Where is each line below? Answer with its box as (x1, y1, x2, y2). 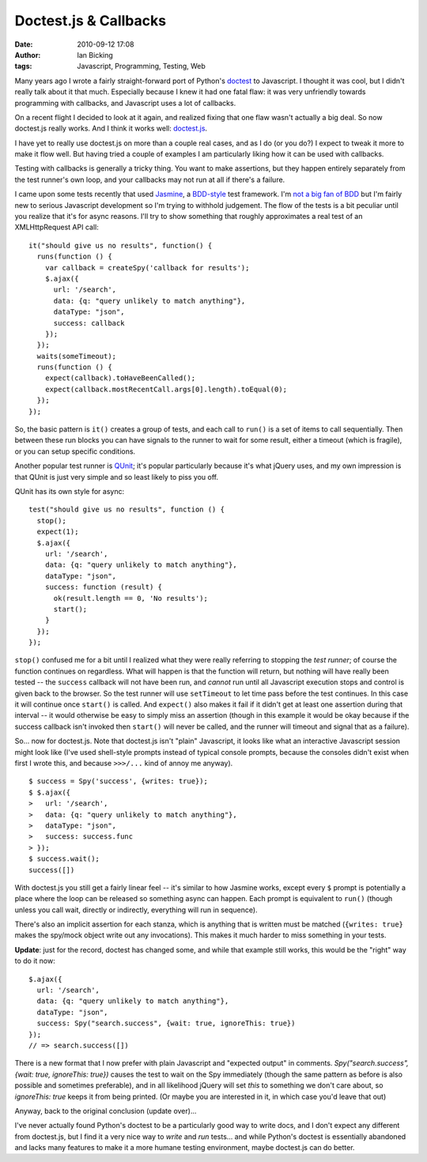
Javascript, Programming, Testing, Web (77, 62, 206, 71)
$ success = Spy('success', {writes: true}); (28, 777, 209, 786)
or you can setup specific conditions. (14, 447, 136, 456)
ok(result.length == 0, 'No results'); (53, 594, 209, 602)
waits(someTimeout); (36, 352, 117, 360)
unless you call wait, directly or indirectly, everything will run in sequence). (14, 905, 258, 915)
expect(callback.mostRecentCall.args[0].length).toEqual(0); (44, 384, 288, 394)
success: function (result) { (44, 583, 162, 592)
